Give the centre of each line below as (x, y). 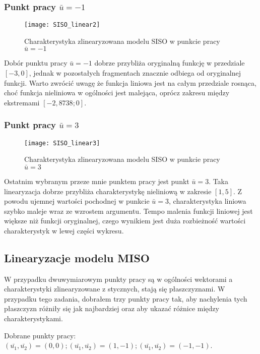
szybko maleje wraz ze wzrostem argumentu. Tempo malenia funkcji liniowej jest (128, 211)
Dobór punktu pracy (36, 63)
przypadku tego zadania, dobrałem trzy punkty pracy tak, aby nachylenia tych (126, 298)
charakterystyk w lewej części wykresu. (64, 230)
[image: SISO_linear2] (62, 25)
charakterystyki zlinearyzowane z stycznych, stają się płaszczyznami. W (115, 289)
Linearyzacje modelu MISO (77, 257)
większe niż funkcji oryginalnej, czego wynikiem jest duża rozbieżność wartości (125, 221)
